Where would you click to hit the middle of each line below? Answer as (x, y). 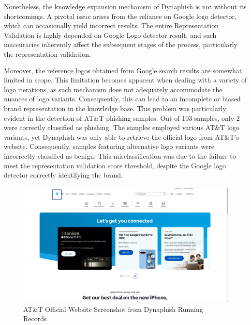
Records (35, 318)
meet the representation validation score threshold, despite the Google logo (115, 165)
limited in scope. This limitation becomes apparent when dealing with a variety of (125, 80)
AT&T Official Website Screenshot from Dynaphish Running (113, 309)
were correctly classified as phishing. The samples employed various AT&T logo (122, 127)
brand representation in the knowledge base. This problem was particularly (115, 108)
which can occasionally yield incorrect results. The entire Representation (111, 25)
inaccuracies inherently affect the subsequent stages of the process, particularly (121, 44)
